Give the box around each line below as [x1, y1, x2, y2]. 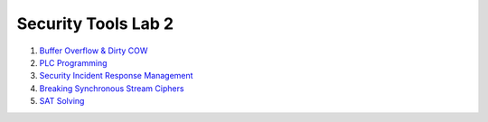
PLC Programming [39, 57, 108, 68]
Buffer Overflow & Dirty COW [39, 45, 148, 56]
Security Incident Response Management [39, 70, 193, 81]
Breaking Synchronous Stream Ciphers [39, 82, 184, 94]
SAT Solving [39, 96, 85, 107]
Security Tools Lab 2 [16, 14, 174, 33]
